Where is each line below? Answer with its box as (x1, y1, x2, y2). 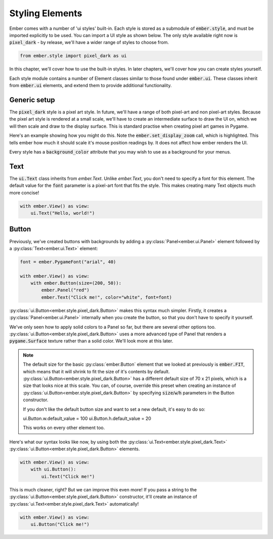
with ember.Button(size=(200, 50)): (30, 280, 121, 286)
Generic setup (9, 95, 55, 104)
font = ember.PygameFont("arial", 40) (20, 259, 116, 264)
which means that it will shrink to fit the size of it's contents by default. (23, 368, 170, 374)
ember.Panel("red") (41, 287, 89, 293)
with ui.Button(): (30, 467, 76, 472)
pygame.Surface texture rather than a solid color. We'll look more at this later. (9, 338, 173, 344)
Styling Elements (9, 8, 82, 19)
